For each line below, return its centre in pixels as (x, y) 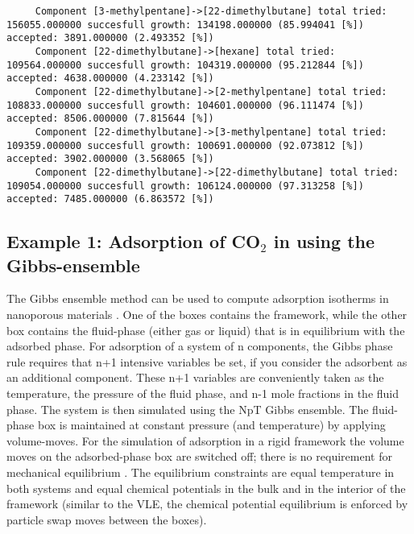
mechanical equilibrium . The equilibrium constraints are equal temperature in (201, 472)
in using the (324, 241)
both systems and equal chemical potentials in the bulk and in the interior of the (206, 488)
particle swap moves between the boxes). (107, 519)
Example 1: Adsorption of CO (134, 241)
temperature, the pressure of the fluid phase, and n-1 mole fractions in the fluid (203, 393)
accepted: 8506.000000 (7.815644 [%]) (110, 119)
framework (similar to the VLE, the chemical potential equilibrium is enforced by (207, 504)
